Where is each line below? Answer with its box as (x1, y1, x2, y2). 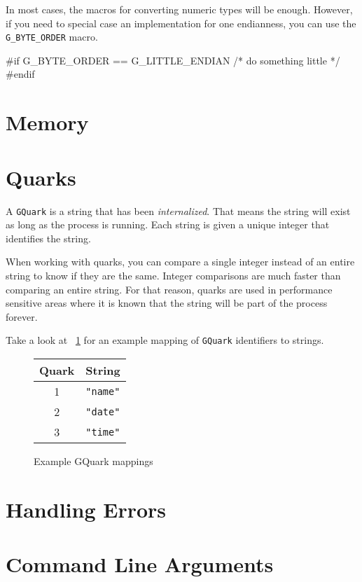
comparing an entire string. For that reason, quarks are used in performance (6, 282, 333, 296)
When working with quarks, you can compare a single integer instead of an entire (6, 254, 355, 269)
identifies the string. (6, 230, 91, 245)
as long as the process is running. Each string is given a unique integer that (6, 217, 330, 232)
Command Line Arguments (6, 550, 274, 578)
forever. (6, 309, 38, 324)
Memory (6, 108, 89, 137)
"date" (85, 406, 120, 417)
